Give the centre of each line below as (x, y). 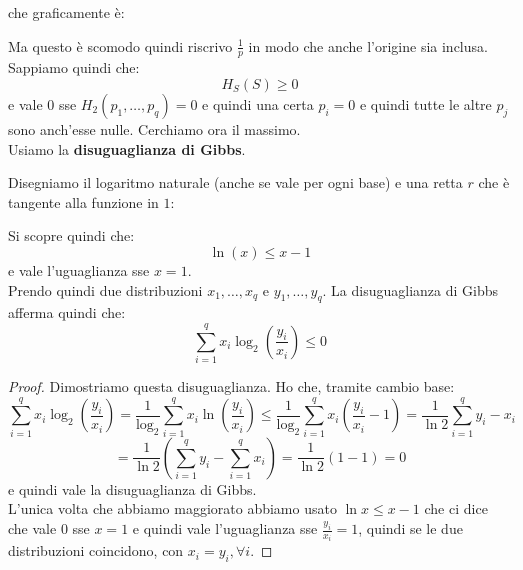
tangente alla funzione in (83, 201)
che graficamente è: (66, 12)
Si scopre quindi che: (71, 235)
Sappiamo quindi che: (74, 67)
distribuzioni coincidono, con (96, 550)
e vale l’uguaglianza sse (79, 269)
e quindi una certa (258, 104)
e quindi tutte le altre (425, 104)
